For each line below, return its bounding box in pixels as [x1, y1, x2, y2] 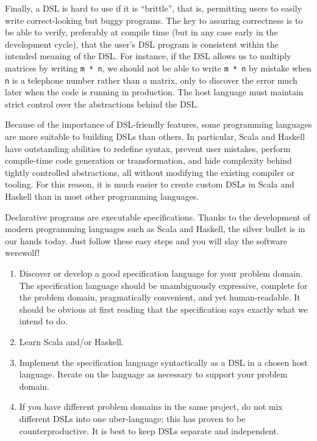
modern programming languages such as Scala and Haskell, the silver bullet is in [5, 222, 305, 235]
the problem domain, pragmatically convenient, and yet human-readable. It [19, 291, 301, 304]
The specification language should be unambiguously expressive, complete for [19, 279, 308, 291]
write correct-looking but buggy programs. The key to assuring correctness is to [5, 13, 303, 26]
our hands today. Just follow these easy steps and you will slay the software [5, 234, 287, 247]
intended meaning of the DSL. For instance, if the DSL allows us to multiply [5, 49, 291, 62]
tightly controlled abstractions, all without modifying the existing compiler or [5, 166, 295, 178]
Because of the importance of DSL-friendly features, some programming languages [5, 118, 312, 131]
